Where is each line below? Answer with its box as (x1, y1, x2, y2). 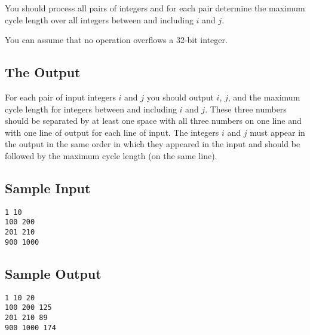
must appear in (250, 126, 305, 138)
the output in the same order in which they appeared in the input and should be (5, 138, 300, 150)
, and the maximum (228, 90, 300, 103)
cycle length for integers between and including (5, 102, 177, 115)
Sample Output (5, 264, 102, 282)
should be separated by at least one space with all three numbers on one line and (5, 114, 302, 127)
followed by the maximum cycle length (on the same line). (5, 149, 217, 162)
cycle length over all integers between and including (5, 13, 194, 26)
